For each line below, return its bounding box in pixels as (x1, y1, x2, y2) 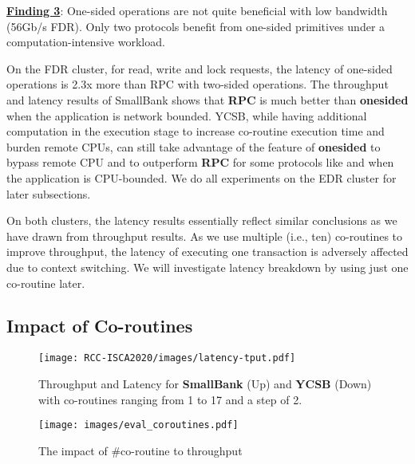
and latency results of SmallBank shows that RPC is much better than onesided (6, 91, 409, 108)
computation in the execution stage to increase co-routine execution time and (6, 123, 385, 140)
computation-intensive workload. (6, 33, 165, 50)
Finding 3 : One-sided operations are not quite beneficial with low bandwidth (6, 2, 388, 18)
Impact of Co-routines (6, 313, 193, 338)
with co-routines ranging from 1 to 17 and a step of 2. (38, 391, 302, 407)
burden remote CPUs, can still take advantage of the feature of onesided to (6, 138, 381, 155)
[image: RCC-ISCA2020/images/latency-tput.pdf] (38, 352, 296, 364)
